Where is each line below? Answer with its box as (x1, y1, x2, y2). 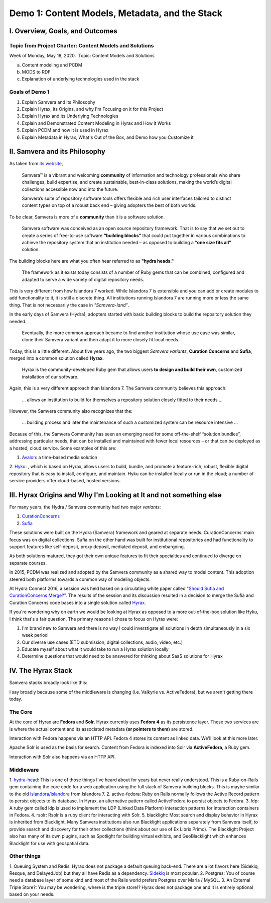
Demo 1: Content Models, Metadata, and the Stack (9, 8, 223, 19)
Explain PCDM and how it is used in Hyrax (22, 127, 109, 133)
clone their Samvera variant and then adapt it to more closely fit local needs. (22, 337, 180, 343)
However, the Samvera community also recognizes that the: (9, 408, 133, 414)
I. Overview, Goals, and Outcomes (9, 27, 117, 35)
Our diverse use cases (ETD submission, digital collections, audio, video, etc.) (22, 639, 183, 645)
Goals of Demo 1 (9, 89, 50, 96)
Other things (9, 853, 41, 860)
